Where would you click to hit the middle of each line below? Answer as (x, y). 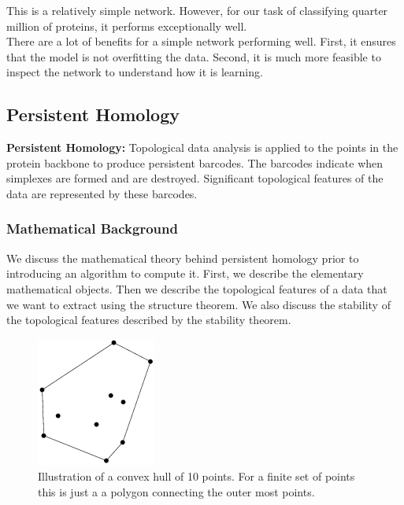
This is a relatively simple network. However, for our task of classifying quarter (197, 10)
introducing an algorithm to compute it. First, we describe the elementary (185, 273)
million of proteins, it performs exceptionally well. (127, 26)
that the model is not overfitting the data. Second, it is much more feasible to (194, 56)
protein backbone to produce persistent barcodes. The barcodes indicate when (195, 162)
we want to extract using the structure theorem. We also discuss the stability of (198, 304)
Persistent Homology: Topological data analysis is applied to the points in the (202, 147)
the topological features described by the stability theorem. (149, 320)
